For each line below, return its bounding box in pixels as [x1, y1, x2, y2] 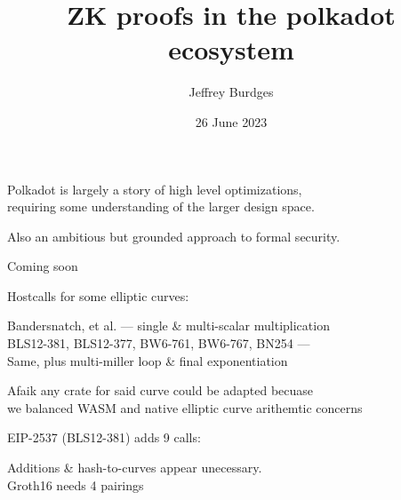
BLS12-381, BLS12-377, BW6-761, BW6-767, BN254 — [7, 334, 310, 353]
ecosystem [168, 31, 294, 67]
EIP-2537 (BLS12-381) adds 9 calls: [7, 428, 201, 447]
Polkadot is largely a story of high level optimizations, [7, 179, 302, 198]
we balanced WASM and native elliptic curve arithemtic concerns [7, 398, 363, 417]
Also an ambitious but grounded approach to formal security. [7, 226, 341, 245]
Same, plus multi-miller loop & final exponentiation [7, 351, 288, 369]
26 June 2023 [195, 112, 268, 131]
